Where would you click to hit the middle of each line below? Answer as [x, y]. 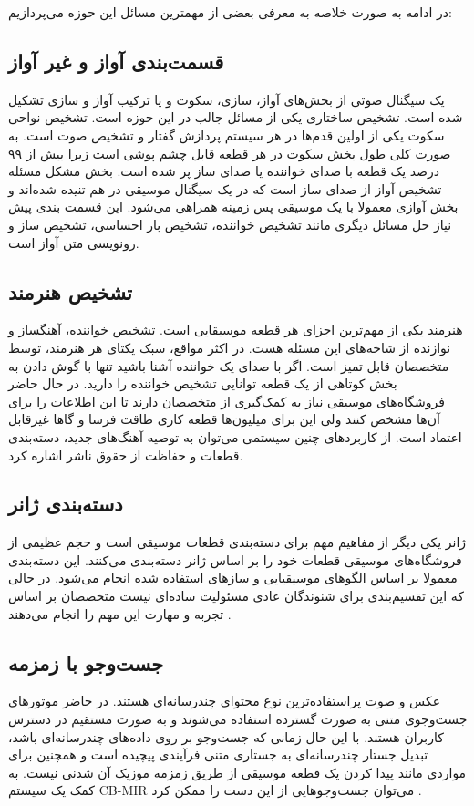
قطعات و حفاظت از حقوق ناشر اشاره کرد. [126, 455]
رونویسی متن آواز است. [74, 242]
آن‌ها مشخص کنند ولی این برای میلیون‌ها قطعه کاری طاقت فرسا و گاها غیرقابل [224, 419]
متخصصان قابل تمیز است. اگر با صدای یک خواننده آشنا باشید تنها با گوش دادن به [229, 365]
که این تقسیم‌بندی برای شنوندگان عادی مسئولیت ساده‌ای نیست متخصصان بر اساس [236, 596]
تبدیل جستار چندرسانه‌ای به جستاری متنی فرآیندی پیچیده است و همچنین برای [218, 754]
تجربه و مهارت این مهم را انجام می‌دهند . [120, 613]
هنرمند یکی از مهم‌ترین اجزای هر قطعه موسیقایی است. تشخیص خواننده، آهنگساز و [236, 330]
